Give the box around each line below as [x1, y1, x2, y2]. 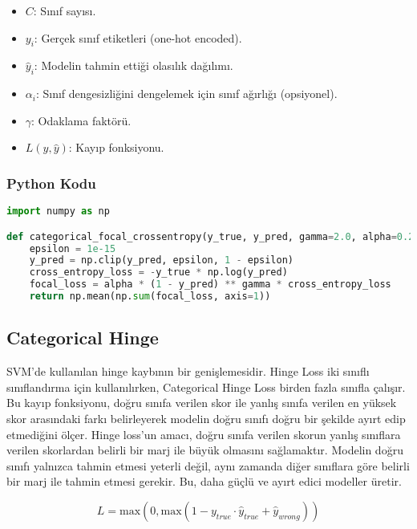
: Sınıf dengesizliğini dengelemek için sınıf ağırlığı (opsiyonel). [35, 85, 338, 102]
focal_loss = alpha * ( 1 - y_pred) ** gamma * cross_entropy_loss [29, 279, 391, 291]
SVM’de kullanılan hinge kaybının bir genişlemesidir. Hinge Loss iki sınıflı [6, 363, 370, 380]
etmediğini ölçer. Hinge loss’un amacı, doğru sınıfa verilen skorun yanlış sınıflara [6, 425, 401, 442]
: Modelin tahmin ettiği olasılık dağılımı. [34, 57, 233, 74]
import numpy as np [6, 205, 110, 218]
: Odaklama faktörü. [31, 112, 132, 128]
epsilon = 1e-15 [29, 242, 116, 254]
